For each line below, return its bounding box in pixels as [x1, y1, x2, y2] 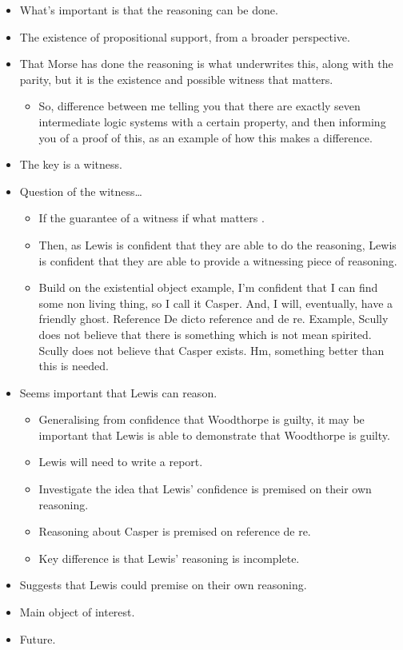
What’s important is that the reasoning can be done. [19, 2, 278, 18]
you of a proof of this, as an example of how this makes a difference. [38, 129, 373, 146]
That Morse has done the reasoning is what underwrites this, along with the [19, 55, 393, 72]
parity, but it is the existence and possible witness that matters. [19, 70, 333, 87]
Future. [19, 630, 56, 647]
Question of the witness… [19, 182, 142, 199]
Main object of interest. [19, 604, 135, 620]
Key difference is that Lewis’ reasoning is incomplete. [38, 549, 300, 566]
